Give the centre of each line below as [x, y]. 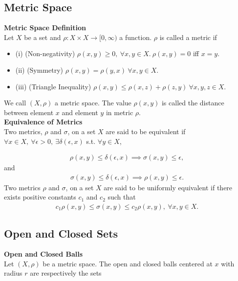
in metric [119, 112]
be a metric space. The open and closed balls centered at [128, 263]
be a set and [43, 37]
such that [122, 197]
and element [80, 112]
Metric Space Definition [45, 28]
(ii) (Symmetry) [39, 70]
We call [15, 103]
